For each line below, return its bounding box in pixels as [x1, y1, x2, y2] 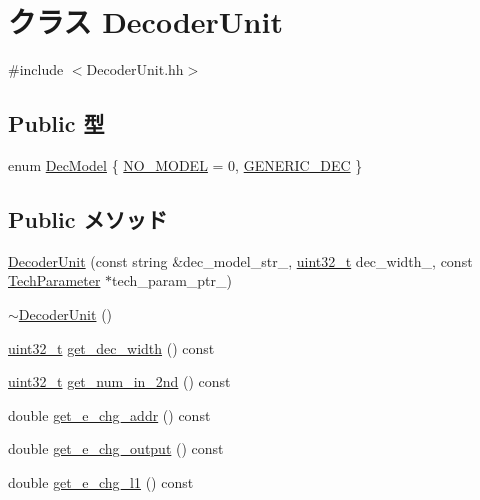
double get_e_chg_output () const [8, 438, 224, 459]
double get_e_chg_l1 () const [8, 471, 194, 492]
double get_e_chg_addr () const [8, 404, 211, 425]
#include [8, 59, 64, 80]
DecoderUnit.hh [86, 59, 184, 80]
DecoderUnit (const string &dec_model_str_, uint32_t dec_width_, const [8, 250, 473, 271]
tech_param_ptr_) [112, 270, 232, 291]
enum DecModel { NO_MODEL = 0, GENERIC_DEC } [8, 154, 363, 175]
